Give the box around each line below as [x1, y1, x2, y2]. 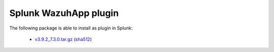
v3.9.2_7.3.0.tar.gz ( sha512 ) [35, 36, 92, 42]
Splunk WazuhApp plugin [9, 7, 119, 18]
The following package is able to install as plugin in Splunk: [9, 25, 133, 31]
